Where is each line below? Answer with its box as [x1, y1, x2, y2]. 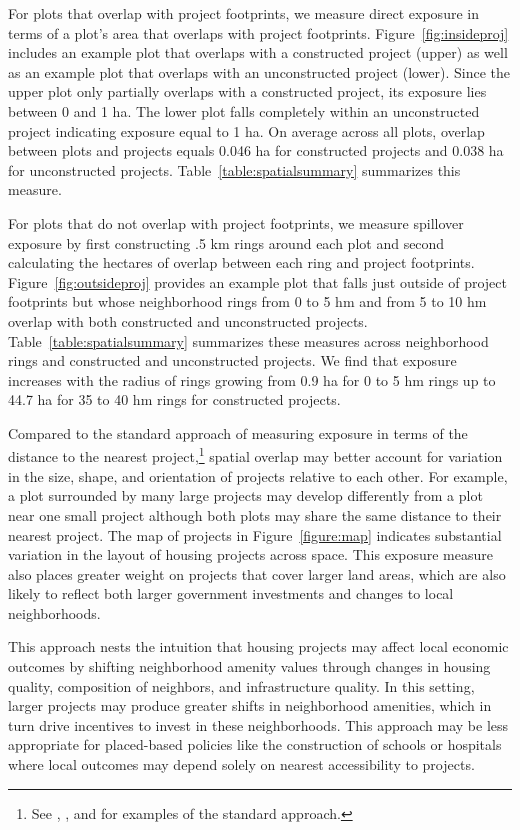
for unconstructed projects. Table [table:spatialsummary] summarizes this [8, 159, 461, 180]
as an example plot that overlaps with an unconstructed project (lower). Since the [8, 61, 511, 82]
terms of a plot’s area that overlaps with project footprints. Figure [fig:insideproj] [8, 22, 509, 43]
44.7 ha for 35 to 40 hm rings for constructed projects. [8, 389, 341, 410]
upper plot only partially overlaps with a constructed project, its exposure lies [8, 81, 487, 102]
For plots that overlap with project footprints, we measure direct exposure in [8, 3, 479, 23]
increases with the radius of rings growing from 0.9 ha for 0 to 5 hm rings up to [8, 369, 496, 390]
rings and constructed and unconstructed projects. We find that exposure [8, 350, 457, 371]
